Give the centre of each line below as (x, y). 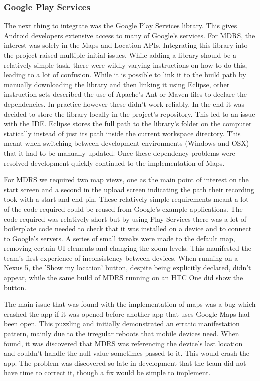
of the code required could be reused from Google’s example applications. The (123, 209)
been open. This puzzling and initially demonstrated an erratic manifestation (122, 324)
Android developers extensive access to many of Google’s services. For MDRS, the (130, 35)
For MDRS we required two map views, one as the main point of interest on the (126, 179)
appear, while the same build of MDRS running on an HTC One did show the (124, 278)
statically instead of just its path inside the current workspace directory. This (122, 133)
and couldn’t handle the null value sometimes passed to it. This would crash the (127, 353)
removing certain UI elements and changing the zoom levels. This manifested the (128, 248)
